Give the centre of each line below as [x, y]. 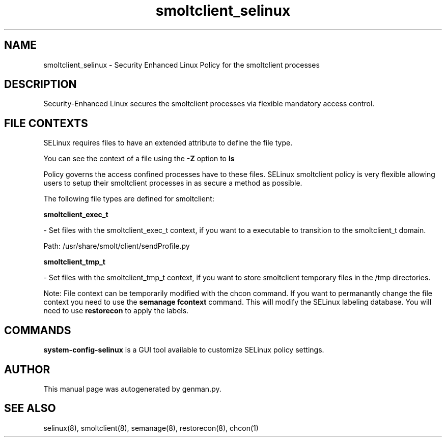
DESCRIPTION [40, 84]
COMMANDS [38, 330]
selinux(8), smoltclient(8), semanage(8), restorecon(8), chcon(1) [151, 428]
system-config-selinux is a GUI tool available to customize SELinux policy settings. [184, 350]
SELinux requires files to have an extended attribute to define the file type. [168, 143]
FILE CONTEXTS [46, 123]
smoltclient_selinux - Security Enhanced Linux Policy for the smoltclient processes [182, 65]
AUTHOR [27, 369]
